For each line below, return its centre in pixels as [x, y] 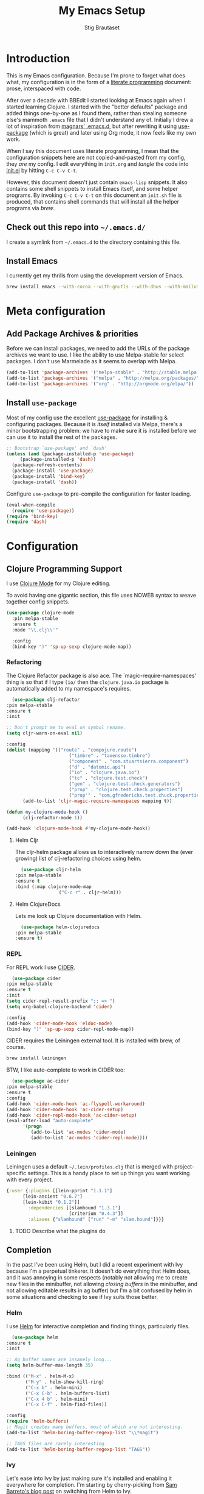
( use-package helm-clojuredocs [60, 927]
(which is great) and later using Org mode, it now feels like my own [113, 132]
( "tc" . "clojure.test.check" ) [108, 778]
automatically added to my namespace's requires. [69, 688]
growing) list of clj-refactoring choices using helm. [78, 859]
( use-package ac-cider [40, 1081]
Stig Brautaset [102, 27]
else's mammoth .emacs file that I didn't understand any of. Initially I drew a [100, 119]
